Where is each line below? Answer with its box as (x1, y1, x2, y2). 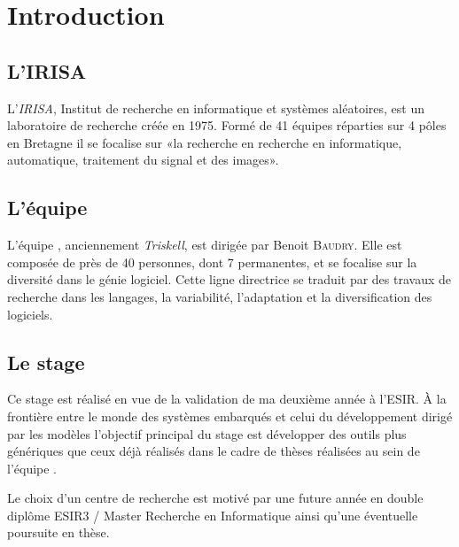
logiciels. (7, 304, 53, 323)
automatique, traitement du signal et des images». (7, 150, 279, 169)
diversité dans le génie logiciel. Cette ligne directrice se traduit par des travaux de (7, 270, 452, 289)
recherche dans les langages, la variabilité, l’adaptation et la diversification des (7, 287, 432, 305)
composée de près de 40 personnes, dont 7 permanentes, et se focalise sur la (7, 252, 417, 271)
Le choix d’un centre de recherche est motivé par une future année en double (7, 489, 424, 507)
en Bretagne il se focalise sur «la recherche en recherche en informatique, (7, 133, 402, 151)
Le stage (7, 348, 85, 375)
